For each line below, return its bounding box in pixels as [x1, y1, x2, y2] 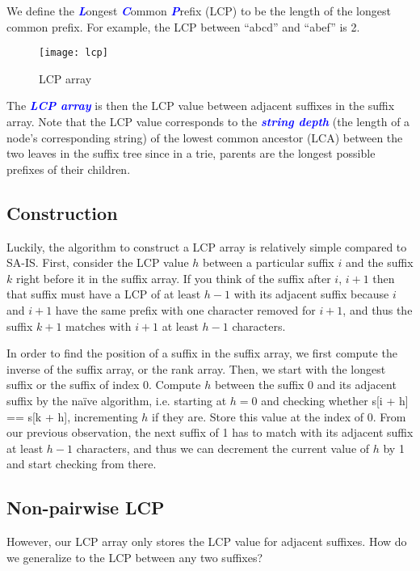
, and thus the [342, 301, 413, 318]
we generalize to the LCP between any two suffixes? [6, 548, 263, 565]
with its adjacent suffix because [233, 285, 389, 302]
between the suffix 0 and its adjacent [214, 376, 397, 393]
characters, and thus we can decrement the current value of [76, 439, 370, 456]
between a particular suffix [203, 254, 334, 271]
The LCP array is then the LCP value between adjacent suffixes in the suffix [6, 97, 395, 114]
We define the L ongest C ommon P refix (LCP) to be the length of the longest [6, 2, 391, 19]
